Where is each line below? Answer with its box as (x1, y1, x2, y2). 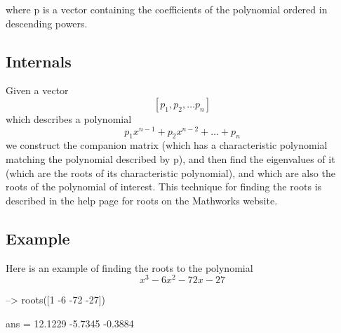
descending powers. (6, 15, 88, 30)
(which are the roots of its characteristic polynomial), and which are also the (6, 165, 335, 180)
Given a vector (6, 83, 69, 98)
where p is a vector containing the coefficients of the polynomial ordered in (6, 2, 328, 16)
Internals (6, 50, 72, 72)
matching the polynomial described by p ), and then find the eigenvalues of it (6, 152, 335, 166)
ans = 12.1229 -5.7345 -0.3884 (6, 315, 134, 330)
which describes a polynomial (6, 111, 132, 126)
